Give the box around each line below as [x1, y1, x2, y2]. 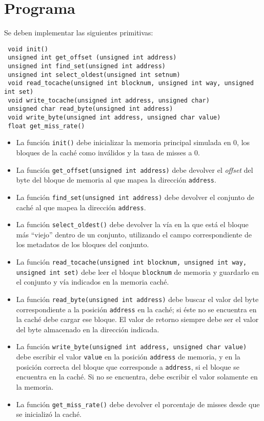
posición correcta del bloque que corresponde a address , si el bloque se [16, 361, 239, 372]
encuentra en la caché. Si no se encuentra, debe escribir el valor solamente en [16, 371, 258, 382]
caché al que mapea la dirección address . [16, 202, 146, 212]
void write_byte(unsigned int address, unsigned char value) [8, 113, 221, 121]
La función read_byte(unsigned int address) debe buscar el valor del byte [16, 293, 259, 304]
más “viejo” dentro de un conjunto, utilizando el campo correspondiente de [16, 229, 252, 239]
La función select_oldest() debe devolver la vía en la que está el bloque [16, 219, 249, 230]
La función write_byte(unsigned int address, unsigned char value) [16, 341, 247, 352]
